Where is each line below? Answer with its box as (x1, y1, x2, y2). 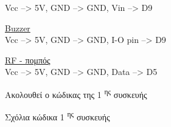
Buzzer (5, 21, 30, 34)
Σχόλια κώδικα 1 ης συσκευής (5, 109, 110, 123)
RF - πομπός (5, 53, 51, 66)
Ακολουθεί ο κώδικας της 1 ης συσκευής (5, 86, 147, 100)
